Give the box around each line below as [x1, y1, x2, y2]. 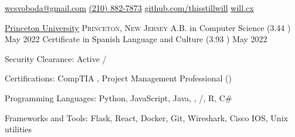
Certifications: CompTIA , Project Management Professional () [5, 72, 232, 84]
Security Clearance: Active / [5, 52, 107, 64]
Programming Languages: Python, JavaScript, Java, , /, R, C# [5, 91, 232, 104]
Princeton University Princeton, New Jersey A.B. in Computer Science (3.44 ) [5, 21, 291, 33]
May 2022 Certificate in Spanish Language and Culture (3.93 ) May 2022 [5, 33, 267, 45]
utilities [5, 123, 32, 135]
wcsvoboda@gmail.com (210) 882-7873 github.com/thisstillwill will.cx [5, 2, 254, 13]
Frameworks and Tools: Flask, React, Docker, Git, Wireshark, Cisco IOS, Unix [5, 111, 288, 124]
